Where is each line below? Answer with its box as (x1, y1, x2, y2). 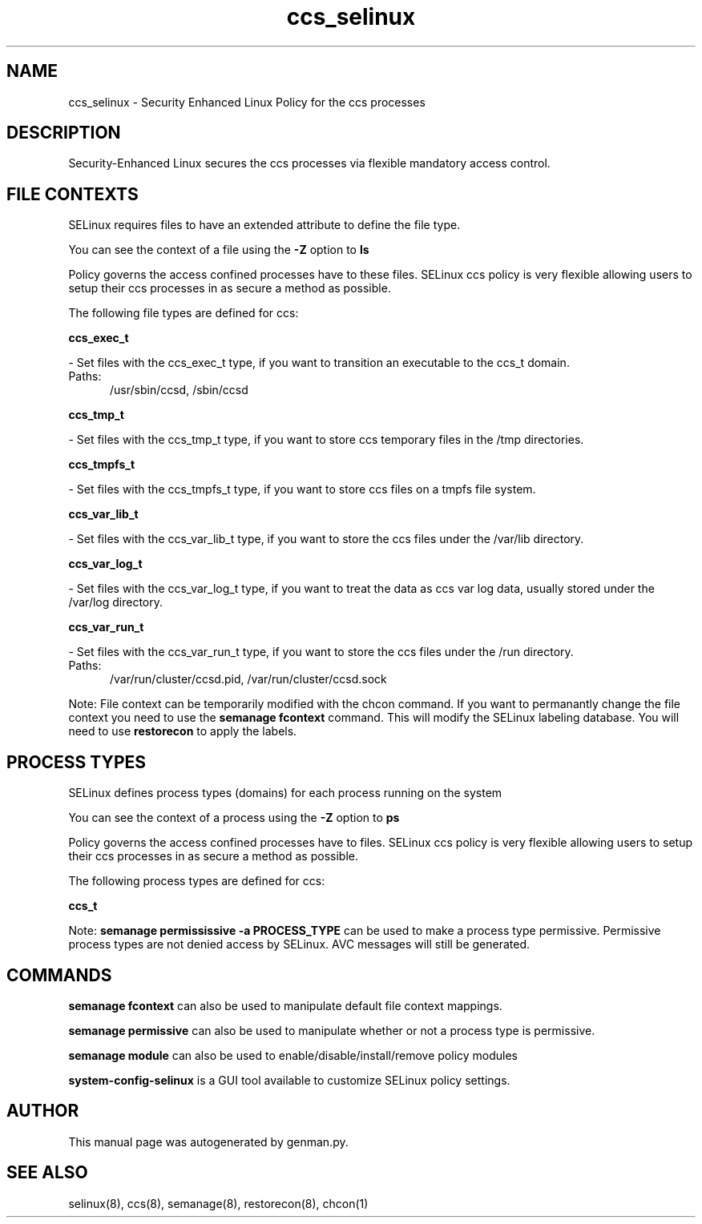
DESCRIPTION (6, 123, 121, 143)
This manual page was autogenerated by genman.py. (68, 1134, 349, 1149)
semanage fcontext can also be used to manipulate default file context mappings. (68, 998, 502, 1013)
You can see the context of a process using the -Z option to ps (68, 811, 400, 825)
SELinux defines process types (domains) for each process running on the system (68, 786, 502, 800)
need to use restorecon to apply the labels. (68, 724, 297, 739)
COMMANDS (6, 964, 112, 985)
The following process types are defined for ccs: (68, 874, 325, 888)
